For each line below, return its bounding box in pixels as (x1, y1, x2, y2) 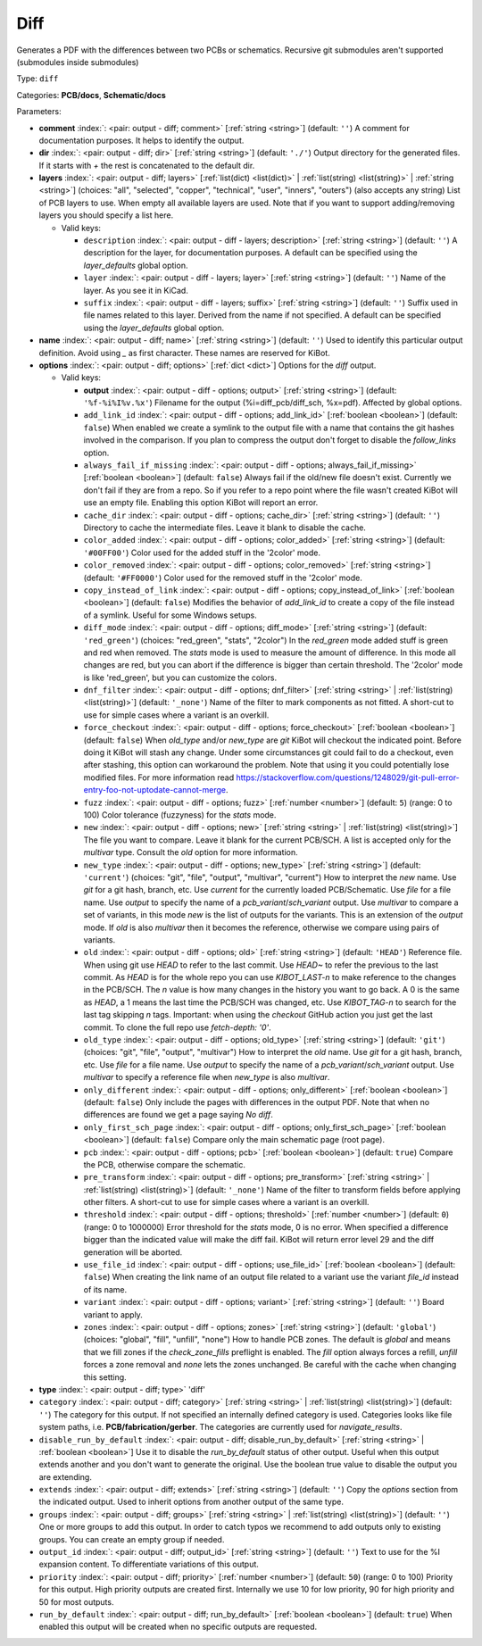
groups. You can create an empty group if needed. (38, 1534, 225, 1544)
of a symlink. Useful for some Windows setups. (83, 610, 258, 620)
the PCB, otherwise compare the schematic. (83, 1159, 245, 1169)
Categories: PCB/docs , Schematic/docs (16, 89, 167, 100)
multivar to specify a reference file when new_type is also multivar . (83, 1072, 330, 1083)
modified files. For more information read (83, 772, 235, 783)
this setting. (83, 1371, 127, 1383)
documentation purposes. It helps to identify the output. (38, 135, 245, 145)
